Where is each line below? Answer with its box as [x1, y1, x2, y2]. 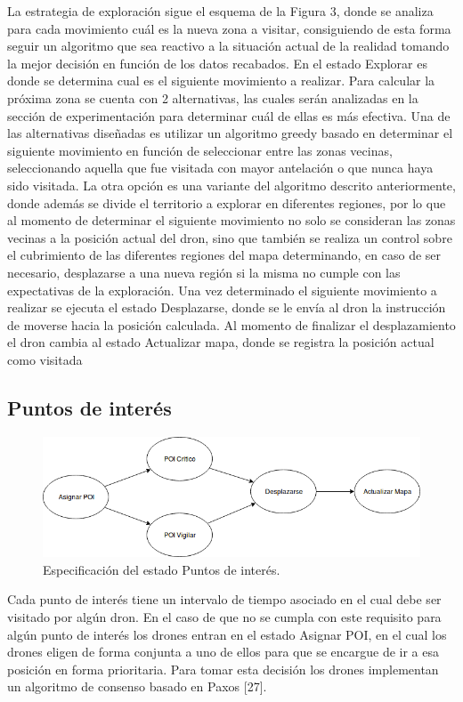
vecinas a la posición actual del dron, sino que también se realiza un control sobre [7, 228, 452, 246]
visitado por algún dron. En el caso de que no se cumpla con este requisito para [7, 608, 442, 626]
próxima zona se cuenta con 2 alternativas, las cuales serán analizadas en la [7, 88, 418, 107]
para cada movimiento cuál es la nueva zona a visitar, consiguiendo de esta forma [7, 19, 451, 37]
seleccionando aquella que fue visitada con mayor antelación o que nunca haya [7, 158, 434, 177]
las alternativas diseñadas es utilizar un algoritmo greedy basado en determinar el [7, 124, 453, 142]
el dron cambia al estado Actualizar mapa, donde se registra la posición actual [7, 333, 435, 351]
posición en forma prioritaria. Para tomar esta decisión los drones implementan [7, 659, 439, 678]
